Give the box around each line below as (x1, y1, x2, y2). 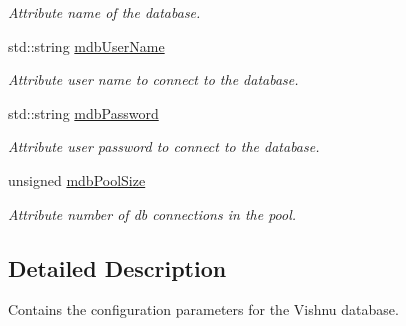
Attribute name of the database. (8, 2, 201, 22)
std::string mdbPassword (8, 102, 159, 123)
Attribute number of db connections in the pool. (8, 203, 297, 224)
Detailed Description (8, 252, 227, 283)
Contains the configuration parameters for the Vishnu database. (8, 299, 399, 320)
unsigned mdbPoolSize (8, 169, 146, 190)
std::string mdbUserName (8, 35, 165, 56)
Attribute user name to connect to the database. (8, 69, 299, 90)
